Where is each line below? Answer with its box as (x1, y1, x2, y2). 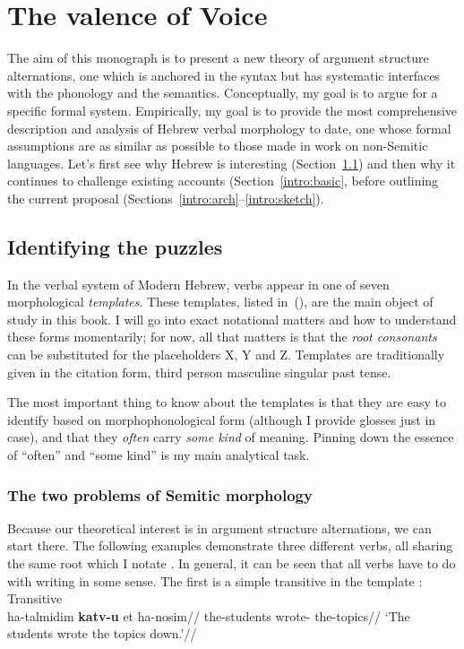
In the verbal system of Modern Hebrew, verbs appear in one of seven (7, 274, 390, 293)
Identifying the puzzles (7, 232, 223, 260)
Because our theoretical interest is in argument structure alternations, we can (7, 518, 432, 537)
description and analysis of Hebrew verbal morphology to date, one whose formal (7, 118, 451, 137)
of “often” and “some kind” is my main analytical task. (7, 446, 310, 464)
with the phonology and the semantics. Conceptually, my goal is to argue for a (7, 83, 438, 102)
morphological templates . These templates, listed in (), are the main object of (7, 292, 434, 311)
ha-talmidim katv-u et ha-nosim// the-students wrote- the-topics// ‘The (7, 606, 410, 625)
